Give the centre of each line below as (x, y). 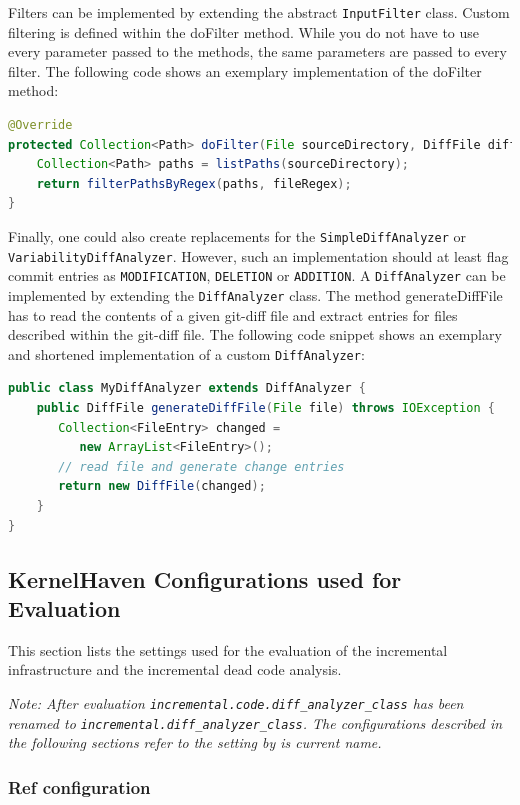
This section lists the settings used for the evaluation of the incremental (228, 649)
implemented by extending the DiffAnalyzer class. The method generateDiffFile (255, 294)
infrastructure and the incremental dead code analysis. (175, 669)
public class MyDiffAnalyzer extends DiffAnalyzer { (187, 388)
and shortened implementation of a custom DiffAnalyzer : (186, 353)
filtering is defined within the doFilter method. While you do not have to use (244, 31)
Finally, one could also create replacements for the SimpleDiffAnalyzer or (237, 236)
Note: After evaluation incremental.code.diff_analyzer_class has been (236, 703)
